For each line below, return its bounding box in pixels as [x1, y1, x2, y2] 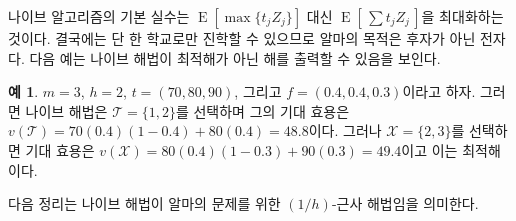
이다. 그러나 [308, 120, 382, 141]
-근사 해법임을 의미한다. [331, 193, 479, 214]
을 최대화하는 [421, 6, 504, 26]
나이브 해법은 [25, 100, 108, 121]
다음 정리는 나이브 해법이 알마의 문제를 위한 [8, 193, 281, 214]
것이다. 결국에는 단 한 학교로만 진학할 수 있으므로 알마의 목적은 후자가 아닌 [8, 28, 476, 48]
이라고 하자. [402, 81, 476, 102]
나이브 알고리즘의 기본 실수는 [8, 6, 190, 26]
